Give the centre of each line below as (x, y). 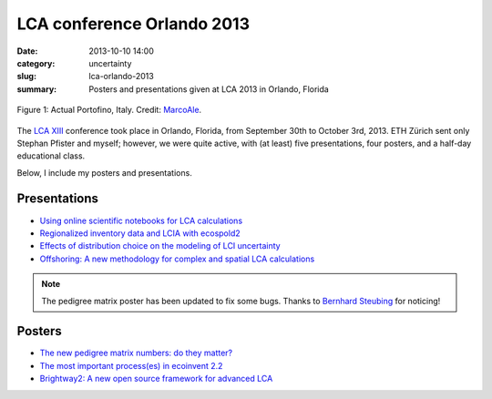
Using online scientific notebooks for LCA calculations (141, 220)
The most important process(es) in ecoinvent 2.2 (131, 365)
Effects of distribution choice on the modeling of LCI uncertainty (160, 246)
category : (36, 63)
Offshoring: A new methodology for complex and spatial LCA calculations (177, 259)
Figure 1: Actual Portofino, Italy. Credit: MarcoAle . (109, 110)
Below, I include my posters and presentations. (105, 172)
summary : (37, 89)
